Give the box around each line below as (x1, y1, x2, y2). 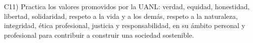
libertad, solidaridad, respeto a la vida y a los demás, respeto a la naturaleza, (4, 11, 238, 21)
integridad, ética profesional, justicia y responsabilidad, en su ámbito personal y (4, 20, 246, 30)
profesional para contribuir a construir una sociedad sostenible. (4, 29, 194, 40)
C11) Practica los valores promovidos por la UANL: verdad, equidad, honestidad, (4, 1, 250, 11)
